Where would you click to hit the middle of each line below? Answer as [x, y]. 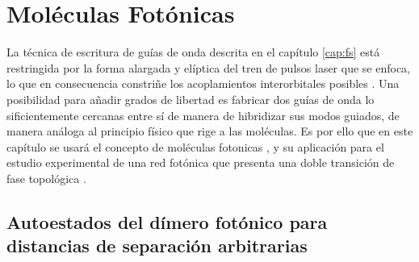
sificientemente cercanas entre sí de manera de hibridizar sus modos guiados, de [203, 115]
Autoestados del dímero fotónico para [167, 221]
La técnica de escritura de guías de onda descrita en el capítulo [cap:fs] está [193, 52]
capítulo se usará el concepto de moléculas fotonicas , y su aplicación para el [195, 146]
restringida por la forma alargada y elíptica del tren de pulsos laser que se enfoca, [208, 67]
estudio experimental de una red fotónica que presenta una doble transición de [201, 162]
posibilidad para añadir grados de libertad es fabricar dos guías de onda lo [191, 99]
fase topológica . [46, 178]
